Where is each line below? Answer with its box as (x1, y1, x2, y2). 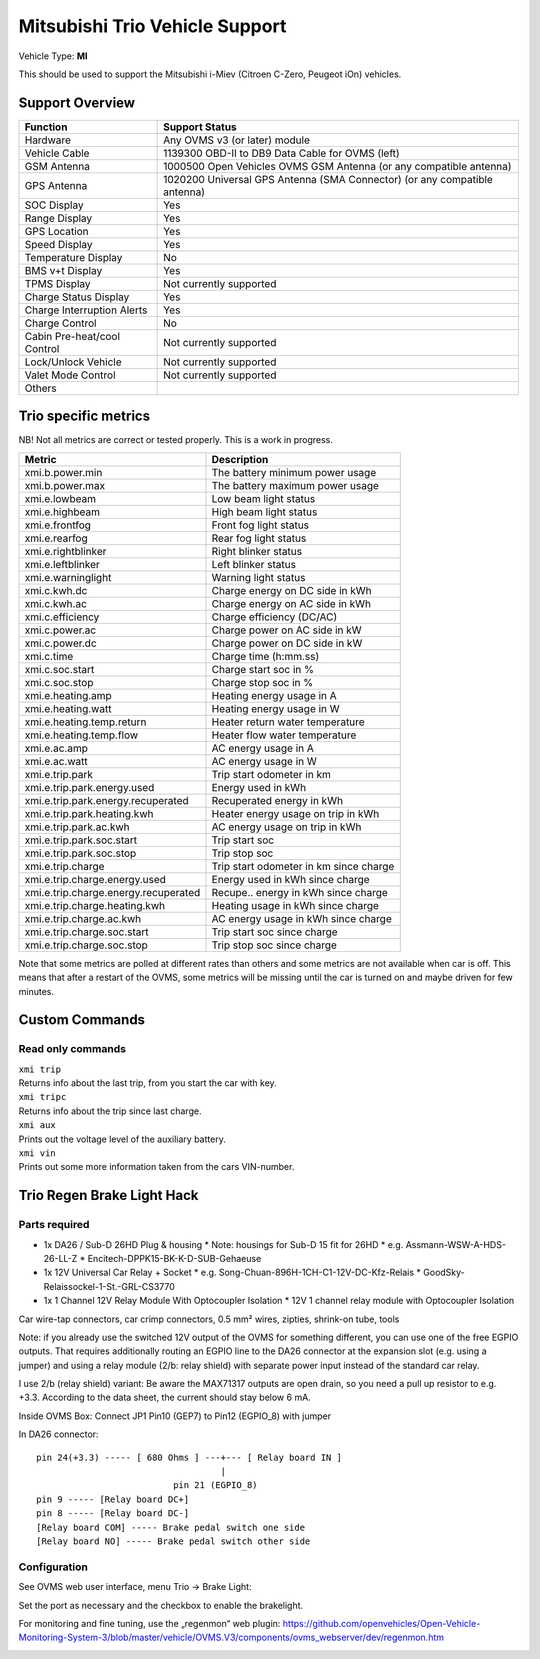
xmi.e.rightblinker (24, 544, 107, 558)
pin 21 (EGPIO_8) (173, 1480, 259, 1491)
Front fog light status (211, 518, 310, 532)
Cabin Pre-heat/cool (24, 329, 120, 343)
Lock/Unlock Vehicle (24, 355, 122, 369)
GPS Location (24, 224, 89, 238)
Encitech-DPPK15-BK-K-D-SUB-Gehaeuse (87, 1252, 262, 1264)
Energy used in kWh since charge (211, 872, 370, 886)
